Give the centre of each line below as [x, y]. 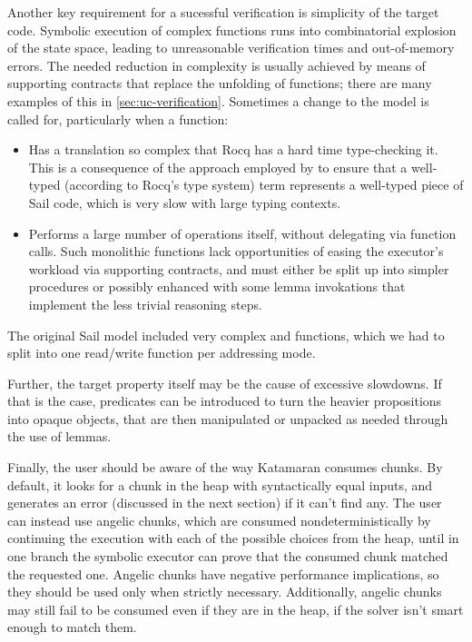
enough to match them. [72, 627]
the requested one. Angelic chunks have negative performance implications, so [223, 573]
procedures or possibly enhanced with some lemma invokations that [217, 286]
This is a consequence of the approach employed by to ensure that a [218, 167]
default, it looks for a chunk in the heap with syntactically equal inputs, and [220, 484]
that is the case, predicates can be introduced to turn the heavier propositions [225, 401]
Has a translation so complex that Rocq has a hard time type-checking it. [233, 149]
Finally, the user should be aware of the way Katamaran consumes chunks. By [225, 467]
